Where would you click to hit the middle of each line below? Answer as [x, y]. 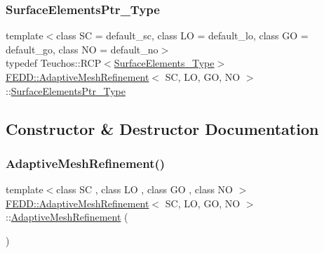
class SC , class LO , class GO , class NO [144, 189]
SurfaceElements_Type [164, 63]
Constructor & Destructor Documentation [162, 128]
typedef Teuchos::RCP [54, 63]
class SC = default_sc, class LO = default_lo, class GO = [182, 35]
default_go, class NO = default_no [82, 49]
